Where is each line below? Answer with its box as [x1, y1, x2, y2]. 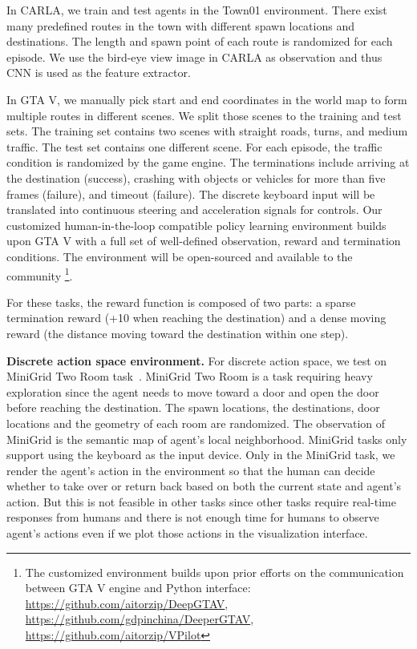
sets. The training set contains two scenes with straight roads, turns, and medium [6, 123, 408, 139]
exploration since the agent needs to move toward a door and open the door [6, 383, 379, 400]
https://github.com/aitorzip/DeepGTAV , [25, 595, 229, 611]
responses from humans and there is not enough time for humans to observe [6, 509, 379, 526]
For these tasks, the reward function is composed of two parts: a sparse [6, 293, 356, 310]
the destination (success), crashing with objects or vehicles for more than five [6, 169, 386, 186]
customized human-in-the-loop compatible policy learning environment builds [6, 216, 387, 233]
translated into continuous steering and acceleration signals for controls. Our [6, 201, 383, 218]
